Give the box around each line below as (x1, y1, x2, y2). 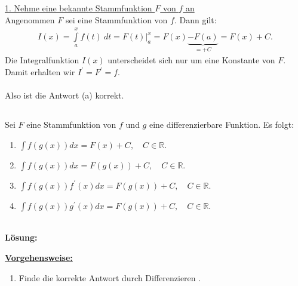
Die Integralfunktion (5, 54, 79, 66)
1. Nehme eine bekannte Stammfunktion (5, 2, 152, 14)
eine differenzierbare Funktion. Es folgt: (149, 118, 294, 131)
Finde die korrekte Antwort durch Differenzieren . (19, 271, 201, 284)
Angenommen (5, 13, 55, 26)
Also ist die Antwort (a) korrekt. (5, 89, 124, 102)
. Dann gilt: (174, 13, 217, 26)
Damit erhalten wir (5, 66, 75, 78)
